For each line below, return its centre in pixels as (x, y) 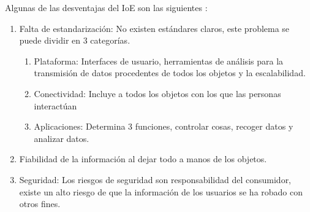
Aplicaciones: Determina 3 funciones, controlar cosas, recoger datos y (164, 126)
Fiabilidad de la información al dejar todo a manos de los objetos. (143, 159)
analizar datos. (62, 138)
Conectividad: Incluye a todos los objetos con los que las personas (157, 93)
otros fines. (40, 204)
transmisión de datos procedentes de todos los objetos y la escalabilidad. (170, 73)
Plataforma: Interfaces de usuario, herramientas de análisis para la (159, 61)
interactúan (55, 105)
